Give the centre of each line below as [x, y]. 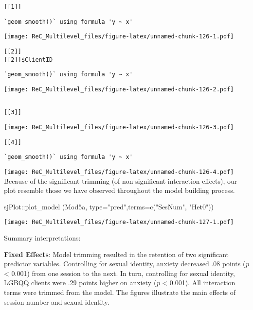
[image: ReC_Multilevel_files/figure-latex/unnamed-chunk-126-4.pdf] [119, 172]
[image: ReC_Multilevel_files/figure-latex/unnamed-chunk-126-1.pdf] [119, 37]
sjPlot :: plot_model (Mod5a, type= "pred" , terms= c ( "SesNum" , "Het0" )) [109, 206]
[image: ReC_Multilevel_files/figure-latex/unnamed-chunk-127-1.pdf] [119, 222]
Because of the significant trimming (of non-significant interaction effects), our [121, 181]
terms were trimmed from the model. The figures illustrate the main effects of [120, 292]
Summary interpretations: [42, 237]
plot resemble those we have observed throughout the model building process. [119, 190]
